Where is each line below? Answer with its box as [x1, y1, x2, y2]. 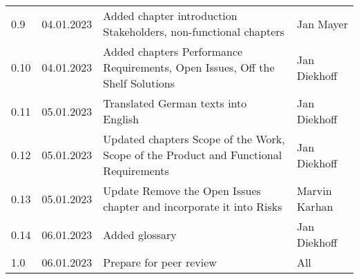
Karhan [296, 198, 333, 214]
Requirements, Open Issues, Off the [103, 59, 275, 75]
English [103, 111, 139, 127]
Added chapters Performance [103, 43, 243, 59]
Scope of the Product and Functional [103, 147, 282, 163]
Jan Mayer [296, 15, 348, 32]
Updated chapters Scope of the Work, [103, 131, 285, 147]
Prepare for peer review [103, 254, 217, 270]
